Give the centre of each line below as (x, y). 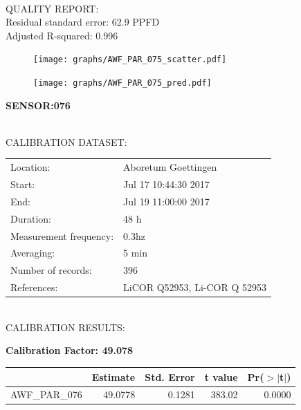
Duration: (31, 218)
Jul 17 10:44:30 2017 (166, 184)
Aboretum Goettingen (170, 167)
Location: (30, 167)
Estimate (113, 376)
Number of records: (51, 270)
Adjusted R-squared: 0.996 (62, 35)
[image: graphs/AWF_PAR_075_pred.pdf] (122, 83)
